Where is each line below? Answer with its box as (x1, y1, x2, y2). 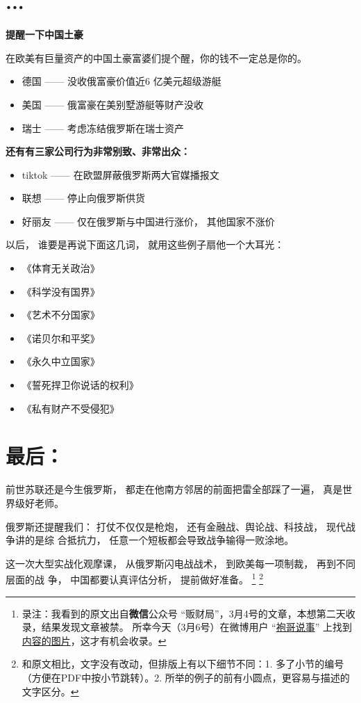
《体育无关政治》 (22, 261, 100, 275)
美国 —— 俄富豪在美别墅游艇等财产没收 (22, 97, 204, 111)
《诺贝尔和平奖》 (22, 330, 100, 345)
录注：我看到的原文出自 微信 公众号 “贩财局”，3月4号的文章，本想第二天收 (22, 606, 355, 620)
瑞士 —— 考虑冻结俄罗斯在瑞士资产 (22, 120, 185, 135)
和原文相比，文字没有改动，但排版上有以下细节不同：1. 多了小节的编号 (22, 656, 344, 671)
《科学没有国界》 (22, 284, 100, 298)
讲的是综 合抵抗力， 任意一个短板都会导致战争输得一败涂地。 (15, 533, 294, 547)
